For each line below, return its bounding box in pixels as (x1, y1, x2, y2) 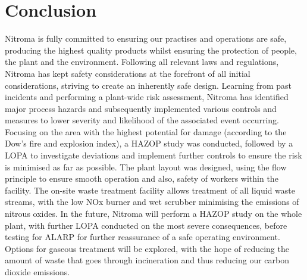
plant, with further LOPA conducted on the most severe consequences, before (5, 219, 287, 231)
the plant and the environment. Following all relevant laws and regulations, (5, 55, 279, 68)
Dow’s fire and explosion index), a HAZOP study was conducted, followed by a (5, 137, 293, 150)
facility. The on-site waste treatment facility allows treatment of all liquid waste (5, 183, 296, 196)
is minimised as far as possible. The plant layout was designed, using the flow (5, 160, 287, 173)
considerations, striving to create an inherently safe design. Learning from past (5, 79, 292, 91)
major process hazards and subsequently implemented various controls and (5, 102, 277, 114)
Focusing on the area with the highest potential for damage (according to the (5, 125, 287, 138)
